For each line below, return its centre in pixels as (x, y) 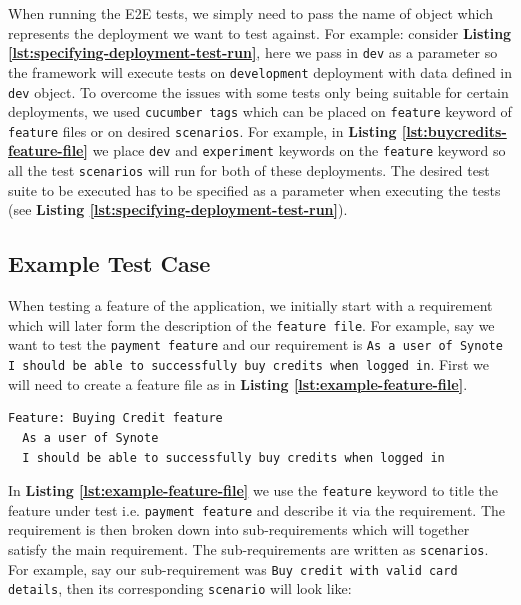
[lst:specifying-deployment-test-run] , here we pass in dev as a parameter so (253, 52)
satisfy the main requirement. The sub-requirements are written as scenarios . (248, 549)
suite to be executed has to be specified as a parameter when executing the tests (254, 189)
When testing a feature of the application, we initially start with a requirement (250, 305)
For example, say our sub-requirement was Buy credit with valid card (233, 568)
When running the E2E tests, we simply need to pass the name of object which (250, 13)
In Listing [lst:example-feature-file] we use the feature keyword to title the (253, 490)
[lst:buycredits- (454, 130)
